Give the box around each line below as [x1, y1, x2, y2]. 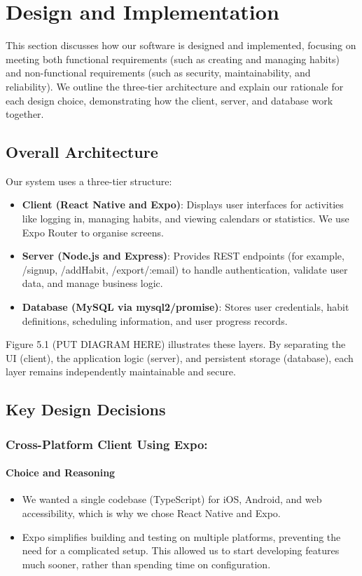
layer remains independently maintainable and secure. [6, 364, 236, 379]
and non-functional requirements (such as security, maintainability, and [6, 65, 311, 80]
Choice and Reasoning [6, 465, 116, 480]
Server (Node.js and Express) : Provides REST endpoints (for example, [22, 248, 344, 263]
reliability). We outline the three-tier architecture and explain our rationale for [6, 79, 344, 93]
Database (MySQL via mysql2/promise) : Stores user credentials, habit [22, 300, 349, 314]
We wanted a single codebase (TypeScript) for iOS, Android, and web [22, 492, 322, 507]
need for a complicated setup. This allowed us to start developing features [22, 543, 340, 558]
